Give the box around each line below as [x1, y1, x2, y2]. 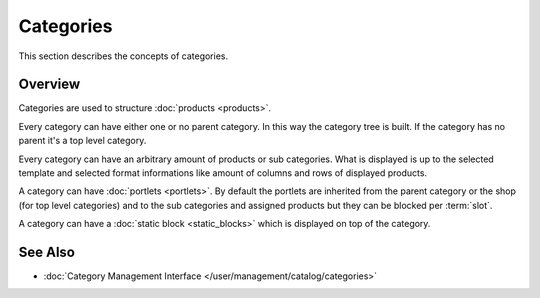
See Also [18, 244, 75, 260]
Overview [18, 76, 81, 93]
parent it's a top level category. [18, 135, 147, 147]
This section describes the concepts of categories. [18, 50, 229, 62]
